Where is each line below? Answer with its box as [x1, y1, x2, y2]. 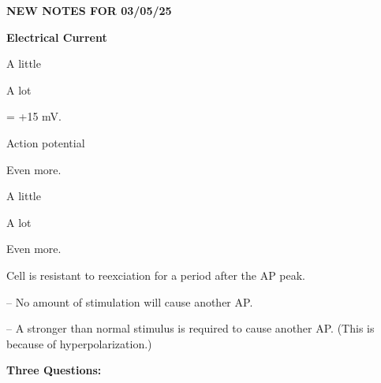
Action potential [6, 134, 85, 151]
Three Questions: [6, 362, 102, 378]
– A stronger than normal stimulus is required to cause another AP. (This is [6, 320, 375, 337]
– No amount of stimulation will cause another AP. [6, 293, 253, 310]
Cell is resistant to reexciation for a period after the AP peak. [6, 266, 306, 283]
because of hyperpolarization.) [6, 335, 152, 351]
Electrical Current [6, 28, 107, 45]
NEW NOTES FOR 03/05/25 [6, 2, 172, 18]
